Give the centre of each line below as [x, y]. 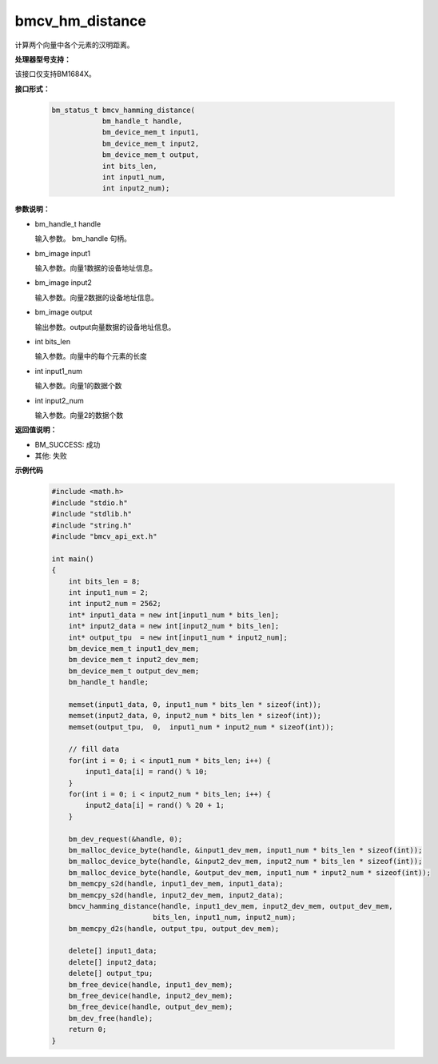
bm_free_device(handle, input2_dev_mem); [151, 996]
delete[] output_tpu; [111, 974]
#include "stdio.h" [90, 503]
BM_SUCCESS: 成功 [68, 444]
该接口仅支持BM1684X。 [55, 74]
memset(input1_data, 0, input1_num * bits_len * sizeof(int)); [195, 704]
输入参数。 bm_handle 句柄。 [83, 239]
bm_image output [64, 312]
